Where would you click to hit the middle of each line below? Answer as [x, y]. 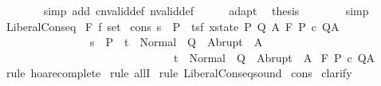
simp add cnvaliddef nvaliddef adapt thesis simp [206, 10]
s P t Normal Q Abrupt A [176, 42]
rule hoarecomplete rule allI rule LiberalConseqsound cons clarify [179, 73]
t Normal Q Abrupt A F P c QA [274, 57]
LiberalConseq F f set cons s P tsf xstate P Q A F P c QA [173, 26]
